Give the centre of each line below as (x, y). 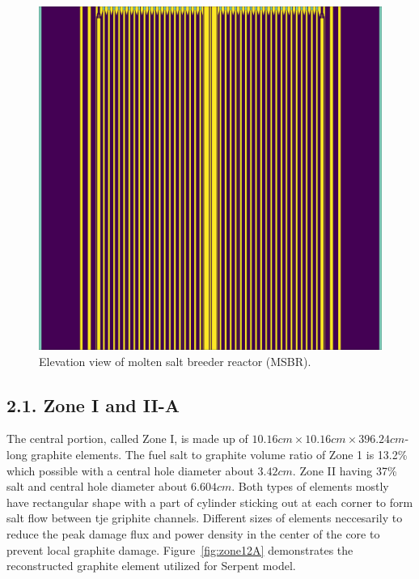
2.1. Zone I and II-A (93, 404)
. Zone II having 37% (345, 470)
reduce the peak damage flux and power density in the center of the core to (193, 533)
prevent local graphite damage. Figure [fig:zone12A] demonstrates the (180, 549)
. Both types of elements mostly (310, 486)
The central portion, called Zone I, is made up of (127, 439)
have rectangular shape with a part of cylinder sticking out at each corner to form (210, 502)
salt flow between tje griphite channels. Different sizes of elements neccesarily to (205, 518)
